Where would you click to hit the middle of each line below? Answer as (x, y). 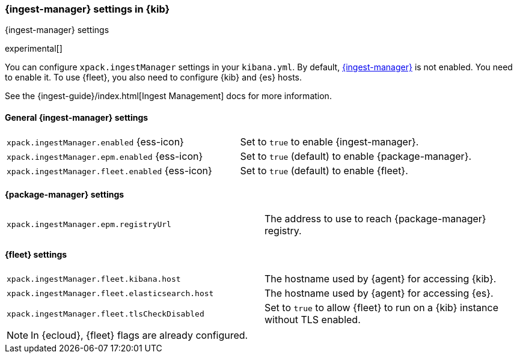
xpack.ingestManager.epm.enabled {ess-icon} (105, 156)
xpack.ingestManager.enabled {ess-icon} (95, 141)
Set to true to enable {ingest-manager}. (329, 141)
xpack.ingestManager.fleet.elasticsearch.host (110, 293)
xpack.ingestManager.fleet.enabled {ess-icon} (109, 170)
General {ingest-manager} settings (77, 117)
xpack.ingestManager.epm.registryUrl (89, 225)
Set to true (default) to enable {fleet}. (324, 170)
